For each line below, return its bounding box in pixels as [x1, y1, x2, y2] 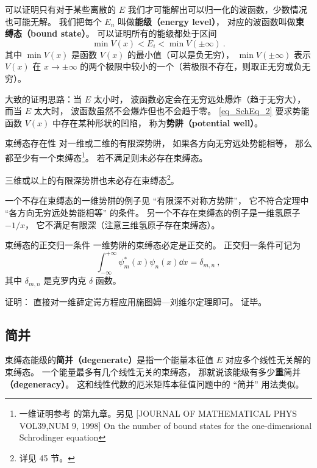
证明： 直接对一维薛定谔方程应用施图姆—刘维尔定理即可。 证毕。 [5, 295, 267, 308]
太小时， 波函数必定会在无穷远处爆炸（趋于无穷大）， [93, 92, 306, 105]
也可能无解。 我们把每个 [5, 15, 102, 27]
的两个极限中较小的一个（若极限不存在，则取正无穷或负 [80, 60, 302, 73]
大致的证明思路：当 [5, 92, 82, 105]
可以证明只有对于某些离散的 [5, 3, 116, 15]
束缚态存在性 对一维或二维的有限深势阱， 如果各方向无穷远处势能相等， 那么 [5, 137, 312, 149]
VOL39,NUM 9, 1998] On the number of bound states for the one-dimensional [19, 419, 312, 431]
